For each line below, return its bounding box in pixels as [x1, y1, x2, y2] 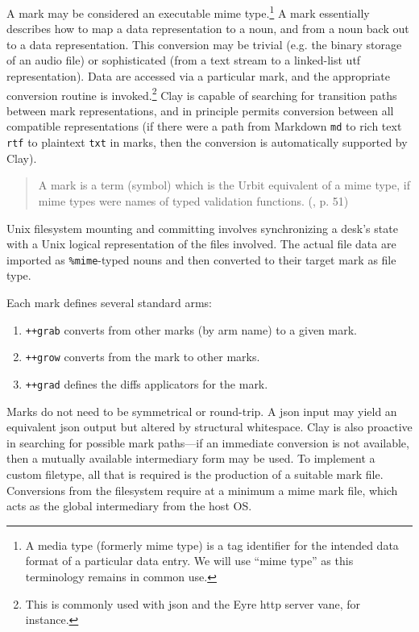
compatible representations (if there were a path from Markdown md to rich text [6, 118, 402, 135]
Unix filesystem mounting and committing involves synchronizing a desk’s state [6, 219, 398, 236]
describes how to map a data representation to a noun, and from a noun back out [6, 20, 409, 37]
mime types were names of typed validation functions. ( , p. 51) [38, 192, 349, 209]
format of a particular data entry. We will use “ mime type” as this [25, 552, 354, 569]
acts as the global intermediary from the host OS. [6, 497, 252, 514]
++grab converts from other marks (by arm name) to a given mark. [25, 321, 357, 338]
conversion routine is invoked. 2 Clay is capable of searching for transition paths [6, 84, 397, 103]
